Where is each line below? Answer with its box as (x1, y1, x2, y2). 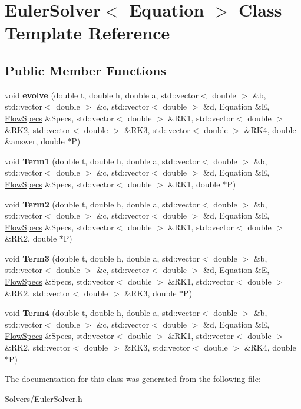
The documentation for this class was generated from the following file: (5, 372, 261, 385)
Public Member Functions (5, 61, 166, 79)
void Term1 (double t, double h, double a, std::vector (5, 154, 200, 167)
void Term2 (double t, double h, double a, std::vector (5, 197, 200, 210)
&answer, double (5, 135, 65, 147)
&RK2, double (5, 232, 57, 245)
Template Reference (5, 21, 170, 45)
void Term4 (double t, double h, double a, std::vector (5, 306, 200, 319)
